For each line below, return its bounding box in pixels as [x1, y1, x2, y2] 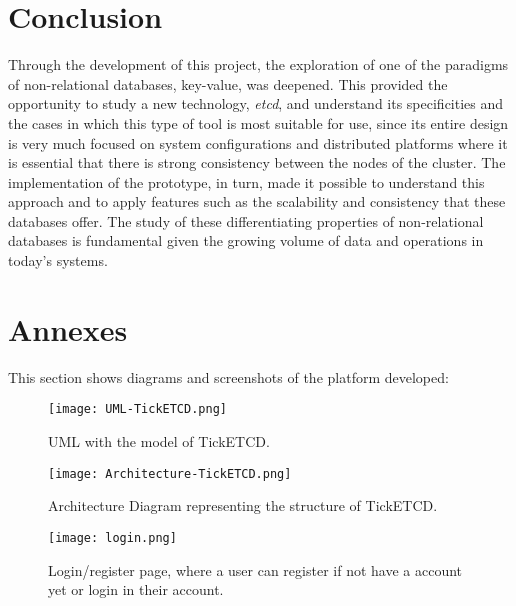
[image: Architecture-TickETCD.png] [48, 466, 292, 481]
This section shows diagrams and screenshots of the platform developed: [8, 366, 449, 387]
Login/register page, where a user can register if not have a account [48, 559, 463, 580]
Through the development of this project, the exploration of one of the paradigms [8, 54, 509, 75]
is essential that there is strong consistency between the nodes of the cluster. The [8, 152, 506, 173]
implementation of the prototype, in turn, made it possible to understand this [8, 171, 485, 192]
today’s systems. [8, 250, 108, 271]
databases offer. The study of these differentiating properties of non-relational [8, 210, 484, 231]
